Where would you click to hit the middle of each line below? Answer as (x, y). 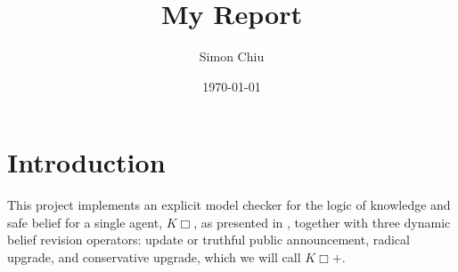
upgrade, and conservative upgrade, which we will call (154, 257)
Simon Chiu (232, 56)
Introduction (86, 162)
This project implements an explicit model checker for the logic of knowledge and (229, 205)
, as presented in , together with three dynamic (322, 222)
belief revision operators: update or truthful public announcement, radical (209, 240)
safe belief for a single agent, (85, 222)
